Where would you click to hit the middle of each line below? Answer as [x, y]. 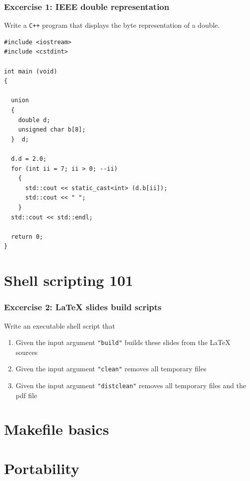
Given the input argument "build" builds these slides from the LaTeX [123, 342]
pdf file [26, 395]
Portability [42, 468]
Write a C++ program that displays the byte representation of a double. [112, 25]
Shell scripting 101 [69, 280]
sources [27, 352]
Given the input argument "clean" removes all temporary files [111, 369]
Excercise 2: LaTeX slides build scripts [83, 307]
